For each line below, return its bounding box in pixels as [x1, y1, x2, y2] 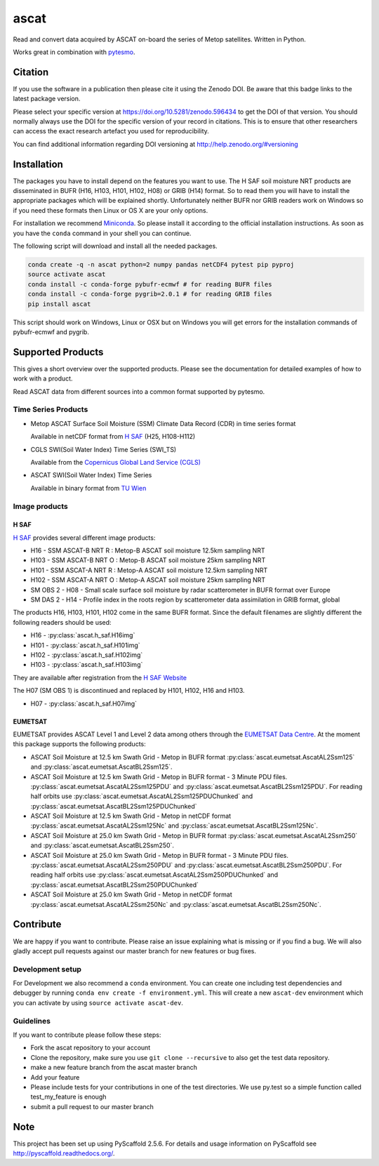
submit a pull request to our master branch [30, 1102, 154, 1111]
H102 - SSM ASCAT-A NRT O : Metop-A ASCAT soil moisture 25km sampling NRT [30, 576, 266, 584]
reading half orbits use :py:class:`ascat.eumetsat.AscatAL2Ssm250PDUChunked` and [30, 870, 279, 879]
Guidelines [13, 1016, 51, 1026]
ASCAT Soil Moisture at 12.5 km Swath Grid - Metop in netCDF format [30, 811, 232, 821]
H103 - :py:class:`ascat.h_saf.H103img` [30, 661, 143, 669]
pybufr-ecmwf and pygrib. [13, 327, 89, 336]
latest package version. [13, 95, 81, 103]
